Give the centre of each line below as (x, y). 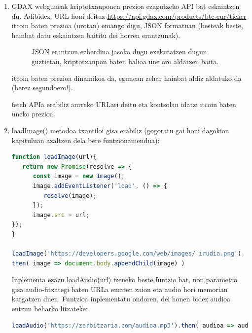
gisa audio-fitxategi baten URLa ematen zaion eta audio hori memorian (120, 289)
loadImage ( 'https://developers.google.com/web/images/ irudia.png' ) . (128, 254)
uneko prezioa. (33, 114)
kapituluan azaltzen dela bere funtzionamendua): (86, 140)
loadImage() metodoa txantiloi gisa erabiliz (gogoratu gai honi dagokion (120, 130)
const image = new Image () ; (79, 176)
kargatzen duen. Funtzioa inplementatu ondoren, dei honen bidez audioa (121, 299)
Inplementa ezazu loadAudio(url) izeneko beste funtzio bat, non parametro (124, 279)
